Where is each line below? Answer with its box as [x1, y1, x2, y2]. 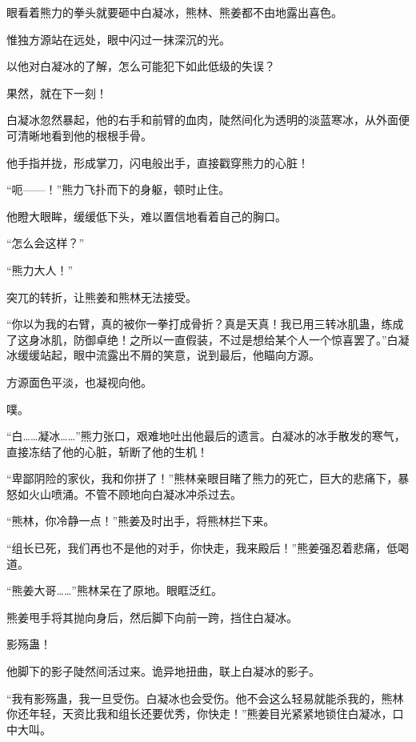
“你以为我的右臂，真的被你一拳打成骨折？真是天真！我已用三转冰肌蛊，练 [6, 315, 393, 332]
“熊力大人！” [6, 261, 74, 278]
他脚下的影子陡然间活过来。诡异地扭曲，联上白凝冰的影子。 [6, 663, 320, 680]
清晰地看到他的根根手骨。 [17, 126, 152, 143]
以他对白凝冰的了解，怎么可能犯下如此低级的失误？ [6, 58, 275, 74]
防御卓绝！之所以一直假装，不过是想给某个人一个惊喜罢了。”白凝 [73, 331, 410, 347]
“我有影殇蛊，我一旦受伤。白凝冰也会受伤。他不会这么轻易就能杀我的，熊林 [6, 689, 404, 706]
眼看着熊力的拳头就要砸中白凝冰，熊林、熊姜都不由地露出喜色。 [6, 4, 342, 20]
